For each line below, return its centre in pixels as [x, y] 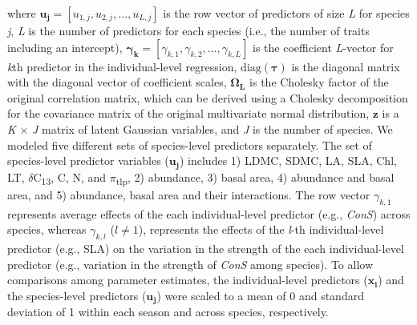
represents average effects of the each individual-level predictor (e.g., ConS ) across [209, 213]
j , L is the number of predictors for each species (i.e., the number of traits [188, 30]
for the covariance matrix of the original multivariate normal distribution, [188, 113]
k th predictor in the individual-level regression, [122, 66]
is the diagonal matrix [346, 66]
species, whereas [47, 229]
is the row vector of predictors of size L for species [286, 13]
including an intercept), [65, 47]
